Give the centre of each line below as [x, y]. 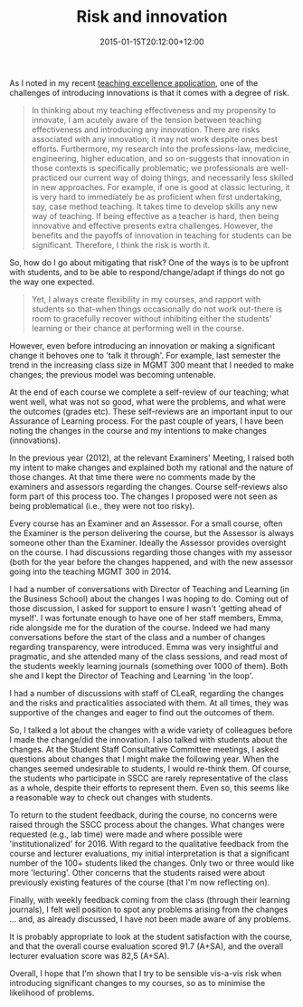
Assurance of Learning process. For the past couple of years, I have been [147, 421]
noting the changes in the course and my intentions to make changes [138, 430]
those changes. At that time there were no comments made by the [133, 476]
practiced [49, 177]
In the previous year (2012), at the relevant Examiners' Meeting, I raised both [152, 457]
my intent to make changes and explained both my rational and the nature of [151, 467]
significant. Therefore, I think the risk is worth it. [121, 245]
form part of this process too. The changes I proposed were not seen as [144, 496]
